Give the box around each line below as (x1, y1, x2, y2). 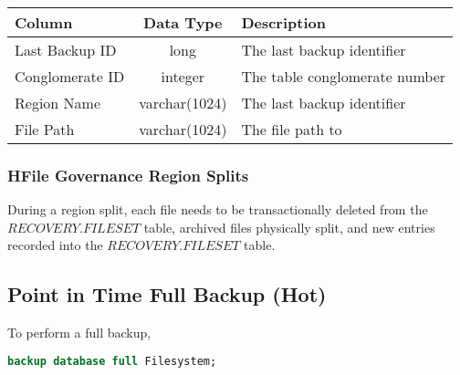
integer (161, 66, 205, 87)
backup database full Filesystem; (7, 354, 217, 368)
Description (241, 12, 326, 33)
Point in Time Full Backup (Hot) (7, 280, 327, 308)
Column (15, 12, 73, 33)
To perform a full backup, (7, 323, 152, 342)
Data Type (143, 12, 223, 33)
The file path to (241, 119, 342, 140)
